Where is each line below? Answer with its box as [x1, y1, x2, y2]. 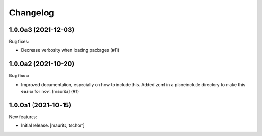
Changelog [9, 7, 54, 18]
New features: [9, 114, 37, 120]
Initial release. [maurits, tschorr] [21, 122, 85, 128]
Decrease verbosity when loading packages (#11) [21, 47, 120, 53]
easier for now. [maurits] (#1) [21, 89, 79, 94]
